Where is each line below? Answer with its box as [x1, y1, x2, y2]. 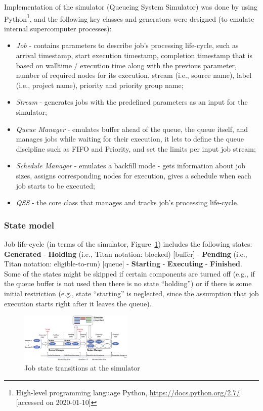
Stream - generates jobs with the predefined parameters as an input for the [16, 97, 248, 107]
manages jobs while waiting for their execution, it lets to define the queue [16, 133, 244, 144]
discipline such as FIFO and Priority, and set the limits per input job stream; [16, 143, 256, 154]
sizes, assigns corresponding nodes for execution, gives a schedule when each [16, 170, 251, 180]
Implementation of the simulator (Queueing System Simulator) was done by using [4, 2, 257, 12]
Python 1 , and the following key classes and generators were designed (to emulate [4, 12, 254, 24]
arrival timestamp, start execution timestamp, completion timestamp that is [16, 50, 252, 61]
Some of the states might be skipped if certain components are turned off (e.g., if [4, 268, 255, 279]
